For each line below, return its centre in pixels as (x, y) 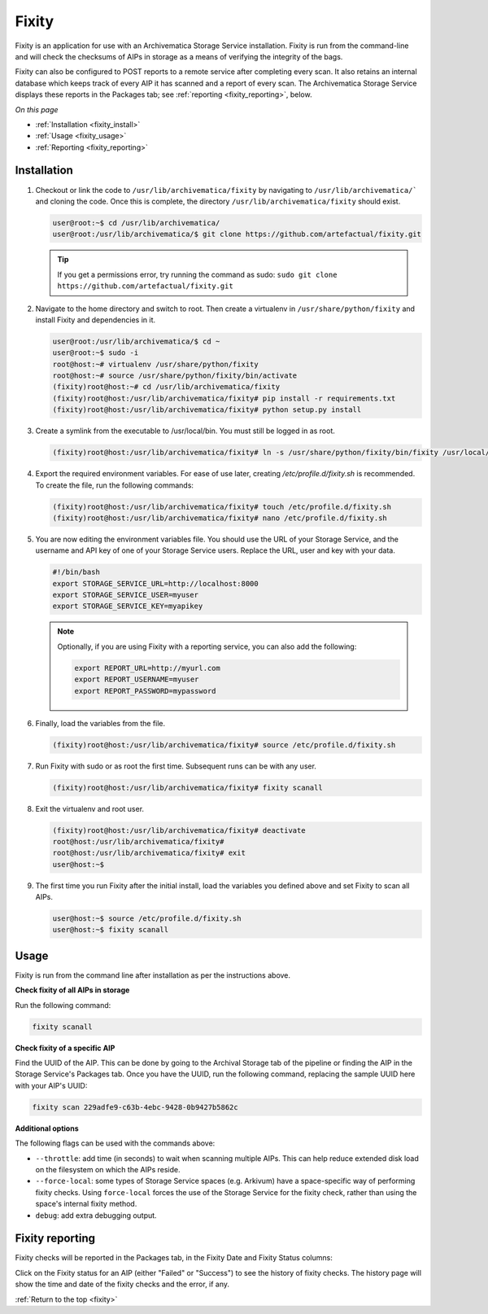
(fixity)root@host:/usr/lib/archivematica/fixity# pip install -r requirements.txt (224, 398)
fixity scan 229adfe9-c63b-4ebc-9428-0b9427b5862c (135, 1107)
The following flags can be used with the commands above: (115, 1143)
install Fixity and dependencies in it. (96, 320)
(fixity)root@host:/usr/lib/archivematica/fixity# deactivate (179, 830)
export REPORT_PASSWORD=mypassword (145, 691)
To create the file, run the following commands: (115, 485)
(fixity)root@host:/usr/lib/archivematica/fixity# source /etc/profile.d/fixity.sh (224, 745)
